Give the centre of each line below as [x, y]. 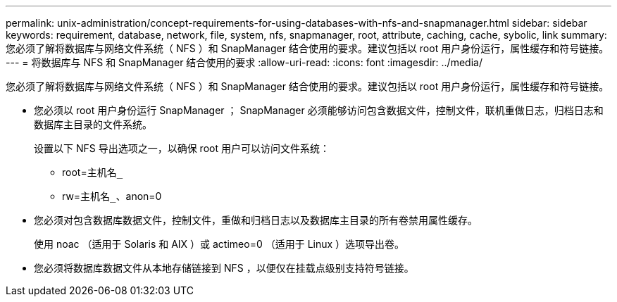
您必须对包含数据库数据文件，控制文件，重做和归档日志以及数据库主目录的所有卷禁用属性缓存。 [256, 220]
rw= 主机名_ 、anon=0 [112, 196]
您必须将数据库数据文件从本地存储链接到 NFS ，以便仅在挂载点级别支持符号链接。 [224, 268]
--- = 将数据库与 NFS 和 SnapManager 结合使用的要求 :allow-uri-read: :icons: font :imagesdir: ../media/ [244, 62]
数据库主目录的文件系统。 [93, 124]
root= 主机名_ [93, 172]
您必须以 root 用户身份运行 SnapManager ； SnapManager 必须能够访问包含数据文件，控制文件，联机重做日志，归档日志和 [319, 110]
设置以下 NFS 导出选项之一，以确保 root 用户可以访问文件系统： [182, 148]
